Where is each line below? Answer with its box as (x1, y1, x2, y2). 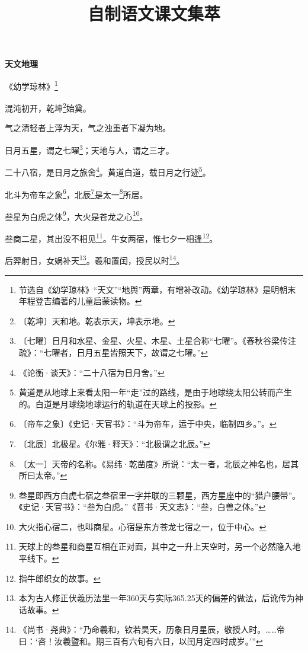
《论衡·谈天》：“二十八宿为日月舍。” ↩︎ (18, 366, 165, 378)
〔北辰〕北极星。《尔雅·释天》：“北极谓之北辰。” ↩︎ (18, 437, 210, 449)
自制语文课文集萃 (87, 1, 220, 25)
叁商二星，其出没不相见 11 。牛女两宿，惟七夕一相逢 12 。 (5, 231, 218, 244)
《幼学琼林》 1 (5, 78, 58, 92)
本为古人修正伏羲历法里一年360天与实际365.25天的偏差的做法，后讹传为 (18, 592, 295, 604)
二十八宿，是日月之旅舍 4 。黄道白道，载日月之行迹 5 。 (5, 164, 211, 178)
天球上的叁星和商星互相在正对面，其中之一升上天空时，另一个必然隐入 (18, 540, 293, 553)
